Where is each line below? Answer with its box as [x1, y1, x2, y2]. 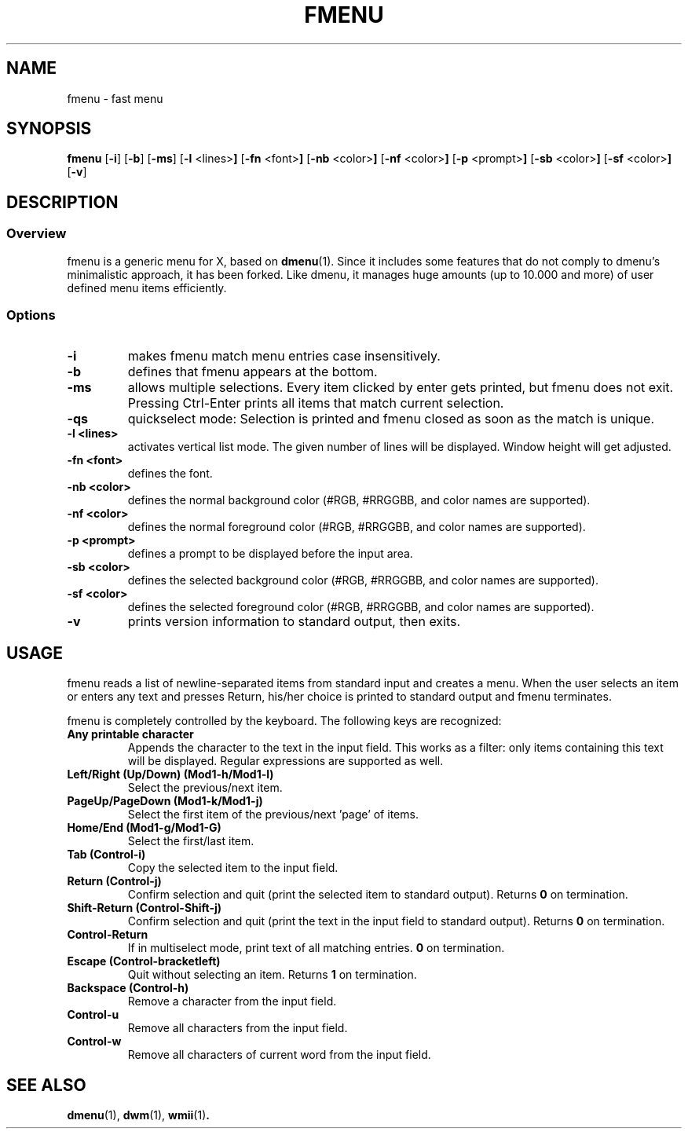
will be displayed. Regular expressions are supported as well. [127, 754, 444, 768]
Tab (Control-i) [67, 848, 146, 862]
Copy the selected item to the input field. [127, 861, 339, 875]
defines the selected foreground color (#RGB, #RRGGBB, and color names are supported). [127, 600, 595, 614]
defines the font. [127, 467, 213, 481]
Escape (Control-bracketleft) [67, 954, 221, 968]
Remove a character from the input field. [127, 994, 337, 1009]
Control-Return [67, 928, 148, 942]
